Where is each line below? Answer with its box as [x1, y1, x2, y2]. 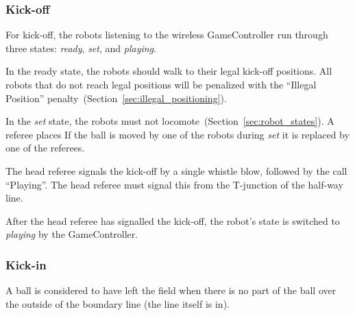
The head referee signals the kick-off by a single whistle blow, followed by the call [5, 163, 347, 178]
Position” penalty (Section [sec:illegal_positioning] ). [5, 90, 227, 105]
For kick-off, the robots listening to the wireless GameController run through [5, 27, 328, 42]
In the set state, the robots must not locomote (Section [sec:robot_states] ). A [5, 114, 334, 128]
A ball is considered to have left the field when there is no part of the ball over [5, 283, 336, 297]
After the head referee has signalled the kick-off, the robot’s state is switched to [5, 213, 340, 228]
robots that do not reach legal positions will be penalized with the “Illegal [5, 77, 317, 91]
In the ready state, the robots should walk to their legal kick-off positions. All [5, 64, 332, 78]
